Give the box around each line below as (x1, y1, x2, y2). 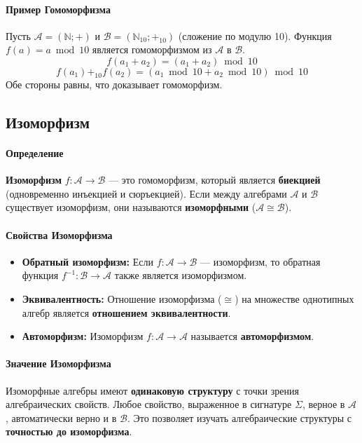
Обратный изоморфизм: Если (22, 254, 153, 268)
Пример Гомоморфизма (6, 1, 111, 16)
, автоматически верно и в (6, 410, 117, 425)
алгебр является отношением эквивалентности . (22, 305, 231, 320)
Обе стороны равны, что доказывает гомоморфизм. (6, 76, 223, 91)
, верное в (302, 397, 345, 411)
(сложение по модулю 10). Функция (178, 28, 332, 43)
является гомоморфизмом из (92, 42, 212, 57)
